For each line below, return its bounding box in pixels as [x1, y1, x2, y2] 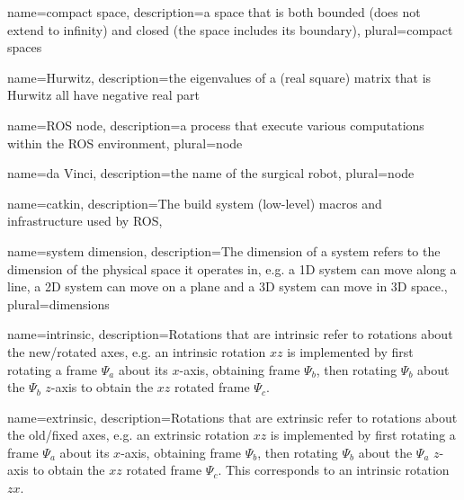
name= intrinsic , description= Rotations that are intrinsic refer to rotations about [7, 325, 453, 344]
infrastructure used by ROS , [7, 211, 163, 230]
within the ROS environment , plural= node [7, 133, 243, 152]
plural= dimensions [7, 294, 110, 313]
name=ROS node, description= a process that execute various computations [7, 115, 424, 134]
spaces [7, 38, 42, 57]
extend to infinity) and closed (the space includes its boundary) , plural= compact [7, 20, 453, 39]
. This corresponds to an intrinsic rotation [218, 460, 450, 479]
